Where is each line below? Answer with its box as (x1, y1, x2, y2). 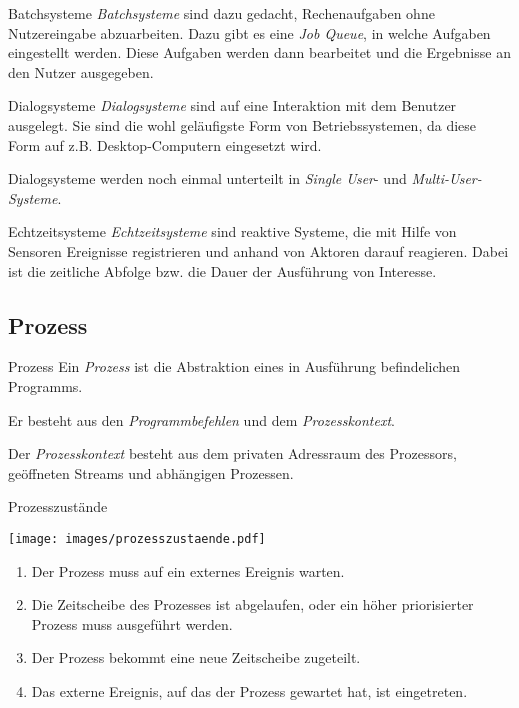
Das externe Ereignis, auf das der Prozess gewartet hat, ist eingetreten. (31, 680, 468, 701)
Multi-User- (411, 168, 482, 189)
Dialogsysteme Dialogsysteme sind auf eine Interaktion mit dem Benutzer (8, 95, 457, 116)
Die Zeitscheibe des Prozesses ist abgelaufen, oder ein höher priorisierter (31, 594, 474, 615)
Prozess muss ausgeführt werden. (31, 613, 233, 634)
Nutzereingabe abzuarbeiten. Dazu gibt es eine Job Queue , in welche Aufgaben (8, 22, 491, 43)
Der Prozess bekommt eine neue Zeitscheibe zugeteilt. (31, 647, 361, 668)
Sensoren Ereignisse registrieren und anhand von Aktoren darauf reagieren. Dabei (8, 240, 509, 261)
